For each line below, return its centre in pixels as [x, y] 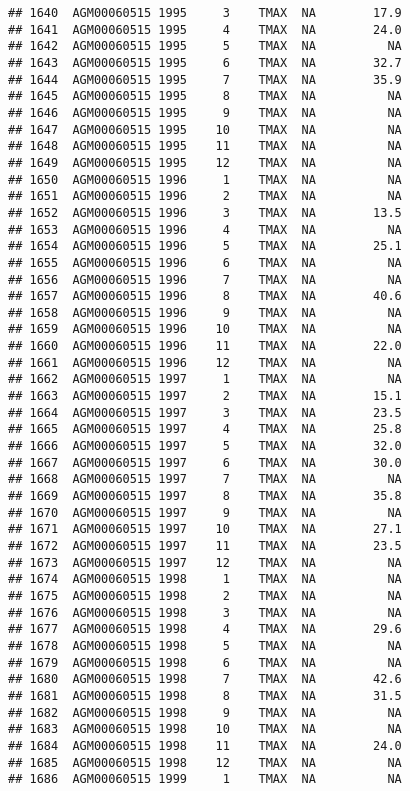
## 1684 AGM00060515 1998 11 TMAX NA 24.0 [205, 745]
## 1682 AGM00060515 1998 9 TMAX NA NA [205, 712]
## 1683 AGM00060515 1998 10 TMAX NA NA [205, 729]
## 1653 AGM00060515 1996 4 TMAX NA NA [205, 229]
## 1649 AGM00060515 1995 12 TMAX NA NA [205, 162]
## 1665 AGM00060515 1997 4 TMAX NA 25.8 [205, 429]
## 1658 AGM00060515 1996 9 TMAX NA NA [205, 312]
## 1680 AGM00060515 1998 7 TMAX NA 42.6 [205, 679]
